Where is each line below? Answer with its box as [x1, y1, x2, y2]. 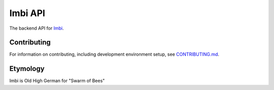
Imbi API [9, 8, 46, 19]
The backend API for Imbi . [9, 25, 64, 31]
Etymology [9, 64, 45, 73]
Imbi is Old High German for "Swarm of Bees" [9, 78, 105, 84]
